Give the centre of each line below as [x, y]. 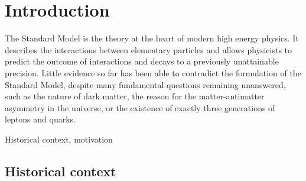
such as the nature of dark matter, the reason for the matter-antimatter [135, 96]
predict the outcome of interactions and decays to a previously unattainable [142, 61]
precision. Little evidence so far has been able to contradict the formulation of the [153, 72]
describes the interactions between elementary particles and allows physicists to [149, 49]
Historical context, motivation [59, 139]
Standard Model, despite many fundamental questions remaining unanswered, [145, 84]
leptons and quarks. [40, 119]
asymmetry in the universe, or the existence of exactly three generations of [140, 107]
